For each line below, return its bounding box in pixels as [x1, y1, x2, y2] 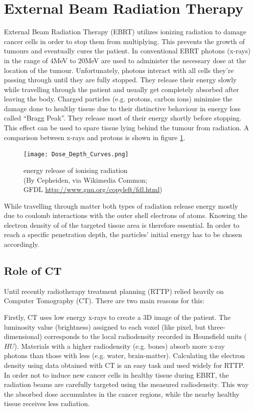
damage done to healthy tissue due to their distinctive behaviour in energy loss [4, 103, 241, 113]
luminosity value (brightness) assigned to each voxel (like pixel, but [4, 321, 206, 332]
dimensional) [4, 331, 42, 341]
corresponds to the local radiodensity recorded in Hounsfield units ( [44, 331, 247, 341]
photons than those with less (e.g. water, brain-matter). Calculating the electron [4, 350, 245, 361]
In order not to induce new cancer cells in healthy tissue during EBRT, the [4, 369, 229, 380]
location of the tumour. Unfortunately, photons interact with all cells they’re [4, 65, 234, 75]
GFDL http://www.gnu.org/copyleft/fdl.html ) [23, 184, 162, 194]
